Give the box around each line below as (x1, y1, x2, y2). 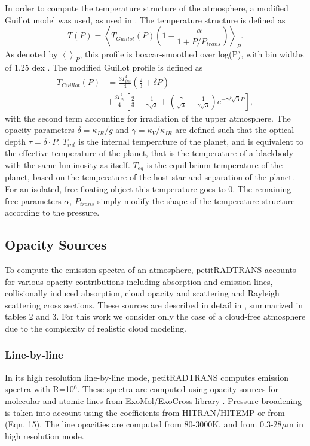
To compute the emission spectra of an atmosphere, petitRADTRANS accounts (5, 263, 296, 275)
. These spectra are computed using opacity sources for (77, 383, 279, 395)
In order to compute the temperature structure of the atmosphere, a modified (5, 2, 288, 14)
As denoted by (5, 47, 58, 60)
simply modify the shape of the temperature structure (97, 194, 295, 207)
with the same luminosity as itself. (5, 158, 130, 171)
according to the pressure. (5, 206, 100, 219)
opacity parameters (5, 123, 75, 136)
